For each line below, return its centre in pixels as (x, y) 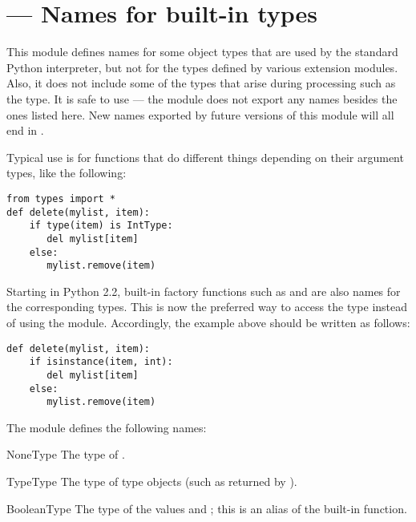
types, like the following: (67, 173)
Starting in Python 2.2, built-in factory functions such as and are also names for (204, 291)
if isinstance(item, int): (101, 362)
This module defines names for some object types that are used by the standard (202, 52)
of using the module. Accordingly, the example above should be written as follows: (208, 322)
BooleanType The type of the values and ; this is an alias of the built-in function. (207, 508)
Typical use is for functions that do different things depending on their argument (205, 157)
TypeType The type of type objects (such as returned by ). (152, 482)
